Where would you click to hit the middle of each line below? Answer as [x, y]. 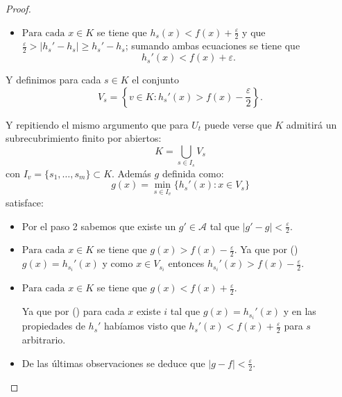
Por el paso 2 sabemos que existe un [99, 226]
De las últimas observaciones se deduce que [113, 363]
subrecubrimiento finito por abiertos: [84, 138]
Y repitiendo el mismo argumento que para [97, 124]
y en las [300, 311]
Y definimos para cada [53, 80]
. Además [131, 173]
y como [118, 263]
